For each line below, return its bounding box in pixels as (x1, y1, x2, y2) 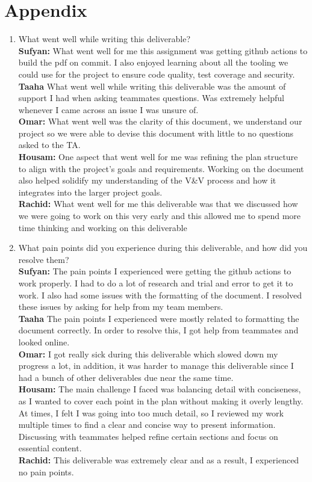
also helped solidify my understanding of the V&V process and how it (18, 174, 276, 187)
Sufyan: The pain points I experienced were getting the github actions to (18, 265, 292, 277)
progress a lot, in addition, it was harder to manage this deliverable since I (18, 359, 294, 372)
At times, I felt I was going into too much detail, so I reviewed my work (18, 406, 284, 419)
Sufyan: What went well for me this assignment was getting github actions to (18, 44, 308, 57)
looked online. (18, 335, 70, 348)
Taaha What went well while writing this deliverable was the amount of (18, 79, 286, 92)
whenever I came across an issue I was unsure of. (18, 103, 199, 116)
